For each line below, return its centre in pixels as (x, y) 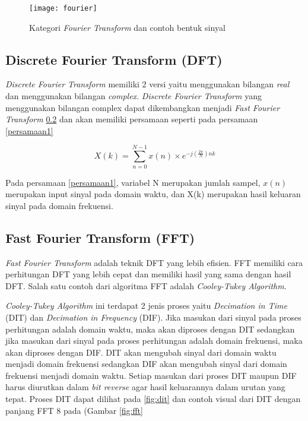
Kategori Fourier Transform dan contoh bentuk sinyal (127, 27)
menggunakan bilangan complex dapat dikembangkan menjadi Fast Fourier (143, 107)
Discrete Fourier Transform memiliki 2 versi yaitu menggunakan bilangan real (147, 84)
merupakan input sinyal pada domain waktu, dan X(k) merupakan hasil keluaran (153, 194)
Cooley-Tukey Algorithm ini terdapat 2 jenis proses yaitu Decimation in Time (146, 306)
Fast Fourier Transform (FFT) (100, 237)
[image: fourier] (63, 8)
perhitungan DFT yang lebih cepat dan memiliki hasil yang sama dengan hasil (148, 274)
